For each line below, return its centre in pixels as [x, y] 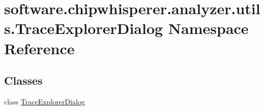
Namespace [208, 28]
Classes [23, 80]
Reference [39, 48]
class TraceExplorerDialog [45, 101]
